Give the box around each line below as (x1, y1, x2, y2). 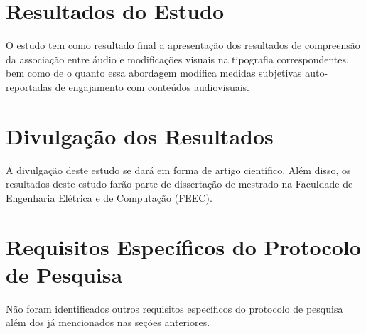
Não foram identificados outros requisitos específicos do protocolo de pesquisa (6, 301, 343, 316)
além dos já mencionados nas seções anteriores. (6, 315, 210, 330)
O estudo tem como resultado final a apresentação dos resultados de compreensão (6, 38, 360, 53)
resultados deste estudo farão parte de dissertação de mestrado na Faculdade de (6, 176, 353, 191)
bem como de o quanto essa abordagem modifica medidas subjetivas (6, 65, 302, 80)
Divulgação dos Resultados (6, 121, 274, 150)
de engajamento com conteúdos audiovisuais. (55, 79, 249, 94)
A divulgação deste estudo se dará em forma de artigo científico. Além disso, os (6, 162, 351, 177)
